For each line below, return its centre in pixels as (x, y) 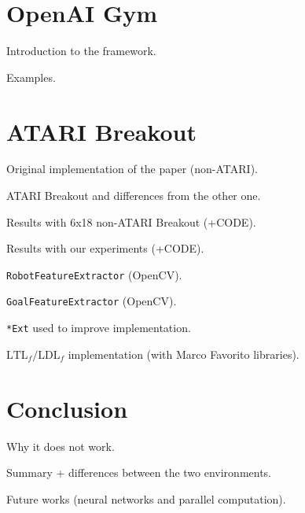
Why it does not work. (61, 446)
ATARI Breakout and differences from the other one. (134, 196)
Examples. (31, 77)
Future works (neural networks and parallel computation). (146, 498)
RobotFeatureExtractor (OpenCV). (94, 274)
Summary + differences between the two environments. (139, 472)
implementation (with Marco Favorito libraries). (184, 354)
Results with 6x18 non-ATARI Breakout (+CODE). (131, 221)
